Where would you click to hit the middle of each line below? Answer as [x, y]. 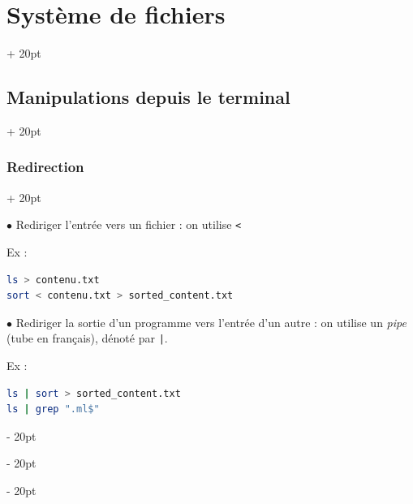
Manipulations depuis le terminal [148, 97]
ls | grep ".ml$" [53, 409]
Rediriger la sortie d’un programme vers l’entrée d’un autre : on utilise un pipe [211, 322]
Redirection [45, 167]
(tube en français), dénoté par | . [87, 338]
